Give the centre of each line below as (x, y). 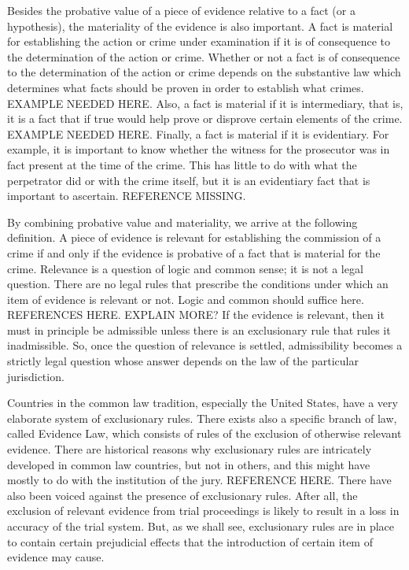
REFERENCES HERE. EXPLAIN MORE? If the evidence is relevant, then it (196, 315)
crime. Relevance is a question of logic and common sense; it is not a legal (185, 268)
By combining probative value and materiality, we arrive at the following (182, 222)
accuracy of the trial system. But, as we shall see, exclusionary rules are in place (201, 526)
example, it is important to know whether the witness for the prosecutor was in (199, 149)
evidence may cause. (56, 557)
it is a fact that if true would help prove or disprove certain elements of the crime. (205, 118)
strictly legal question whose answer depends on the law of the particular (183, 361)
